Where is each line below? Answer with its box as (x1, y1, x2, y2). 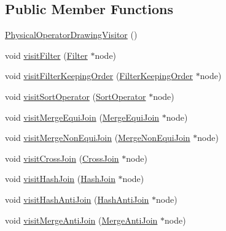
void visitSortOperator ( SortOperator (5, 89, 146, 102)
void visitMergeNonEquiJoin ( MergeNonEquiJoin (5, 131, 190, 144)
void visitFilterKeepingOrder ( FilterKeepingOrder (5, 69, 193, 82)
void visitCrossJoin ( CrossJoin (5, 151, 119, 164)
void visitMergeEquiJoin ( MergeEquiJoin (5, 110, 160, 123)
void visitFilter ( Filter (5, 48, 88, 61)
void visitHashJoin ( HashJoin (5, 172, 115, 185)
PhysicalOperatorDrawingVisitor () (5, 28, 138, 41)
